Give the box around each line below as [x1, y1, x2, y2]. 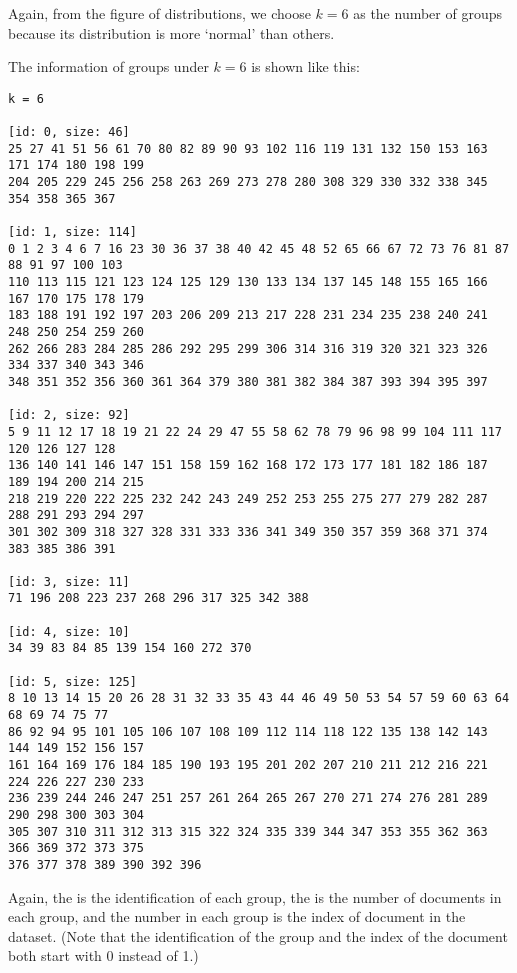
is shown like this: [251, 56, 360, 77]
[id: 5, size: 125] [8, 674, 137, 689]
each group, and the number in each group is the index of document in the [8, 906, 466, 927]
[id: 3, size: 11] [8, 574, 130, 589]
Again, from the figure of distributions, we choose [8, 3, 311, 23]
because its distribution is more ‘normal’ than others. [8, 22, 335, 43]
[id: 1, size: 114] [8, 225, 137, 240]
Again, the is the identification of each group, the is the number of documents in [8, 886, 502, 907]
